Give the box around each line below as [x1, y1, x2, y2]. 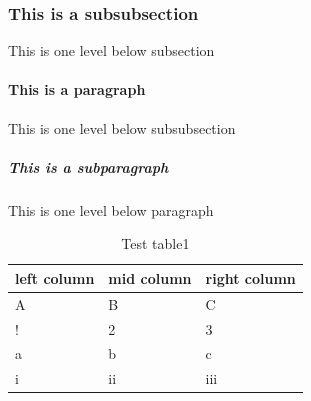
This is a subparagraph [8, 156, 169, 177]
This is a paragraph [8, 79, 146, 100]
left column [15, 267, 95, 288]
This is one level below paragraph [8, 199, 214, 220]
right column [205, 267, 296, 288]
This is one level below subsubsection [8, 117, 236, 138]
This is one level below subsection [8, 40, 215, 61]
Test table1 [121, 233, 190, 254]
